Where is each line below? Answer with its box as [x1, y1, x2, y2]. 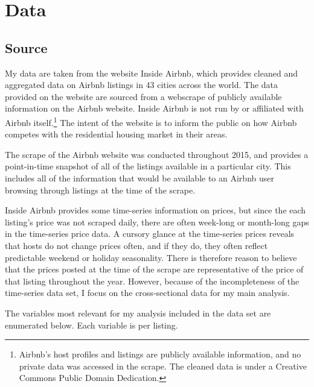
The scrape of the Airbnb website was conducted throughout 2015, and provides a [5, 148, 309, 160]
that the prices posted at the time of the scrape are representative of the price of [5, 263, 304, 275]
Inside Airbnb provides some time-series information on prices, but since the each [5, 204, 306, 216]
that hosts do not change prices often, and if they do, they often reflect [5, 239, 268, 251]
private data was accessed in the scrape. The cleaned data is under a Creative [19, 359, 307, 372]
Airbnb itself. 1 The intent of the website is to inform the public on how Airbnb [5, 114, 297, 128]
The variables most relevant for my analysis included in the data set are [5, 306, 271, 319]
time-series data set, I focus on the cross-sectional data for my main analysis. [5, 286, 290, 299]
